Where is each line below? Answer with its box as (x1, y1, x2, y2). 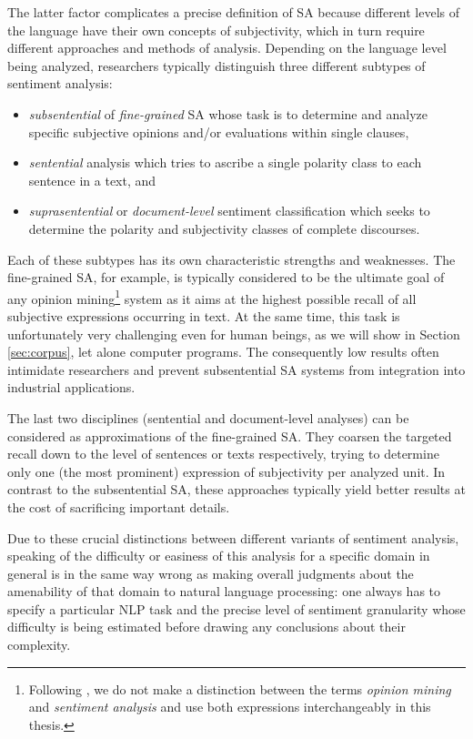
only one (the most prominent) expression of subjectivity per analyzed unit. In (7, 461, 446, 481)
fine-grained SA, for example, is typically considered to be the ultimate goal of (7, 268, 445, 287)
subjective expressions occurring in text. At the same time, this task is (7, 306, 400, 325)
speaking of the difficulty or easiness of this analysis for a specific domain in (7, 546, 430, 565)
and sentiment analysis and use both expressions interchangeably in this (28, 697, 431, 716)
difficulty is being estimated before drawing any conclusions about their (7, 617, 406, 636)
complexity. (7, 635, 71, 654)
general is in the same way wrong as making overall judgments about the (7, 563, 414, 582)
